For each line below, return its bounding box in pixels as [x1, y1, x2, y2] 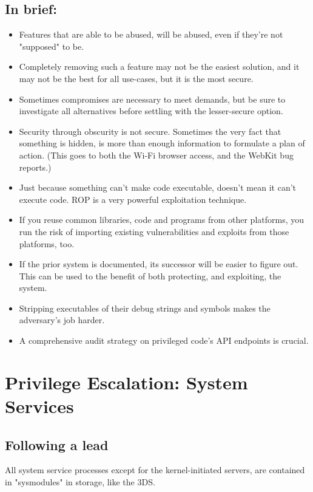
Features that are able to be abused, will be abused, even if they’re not [19, 28, 283, 41]
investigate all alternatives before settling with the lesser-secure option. [19, 104, 283, 117]
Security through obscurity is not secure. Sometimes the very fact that [19, 125, 281, 137]
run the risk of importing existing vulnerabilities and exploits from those [19, 225, 289, 237]
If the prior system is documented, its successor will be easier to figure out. [19, 258, 298, 270]
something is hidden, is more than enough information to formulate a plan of [19, 137, 305, 149]
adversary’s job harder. [19, 313, 105, 326]
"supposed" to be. [19, 39, 84, 52]
